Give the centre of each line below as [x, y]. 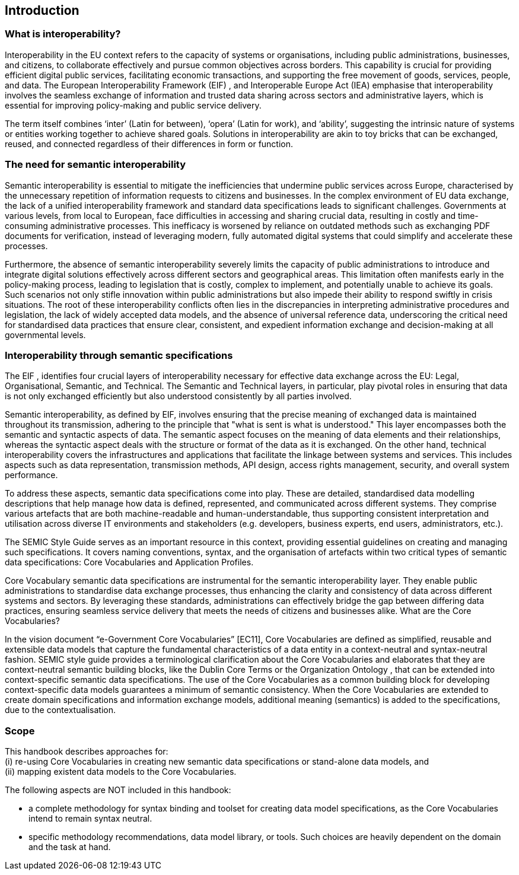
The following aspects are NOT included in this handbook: [118, 790]
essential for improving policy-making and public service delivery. [133, 105]
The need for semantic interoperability [95, 165]
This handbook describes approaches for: [87, 752]
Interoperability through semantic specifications [119, 355]
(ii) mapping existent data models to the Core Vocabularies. [121, 772]
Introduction [42, 10]
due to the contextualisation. [60, 710]
